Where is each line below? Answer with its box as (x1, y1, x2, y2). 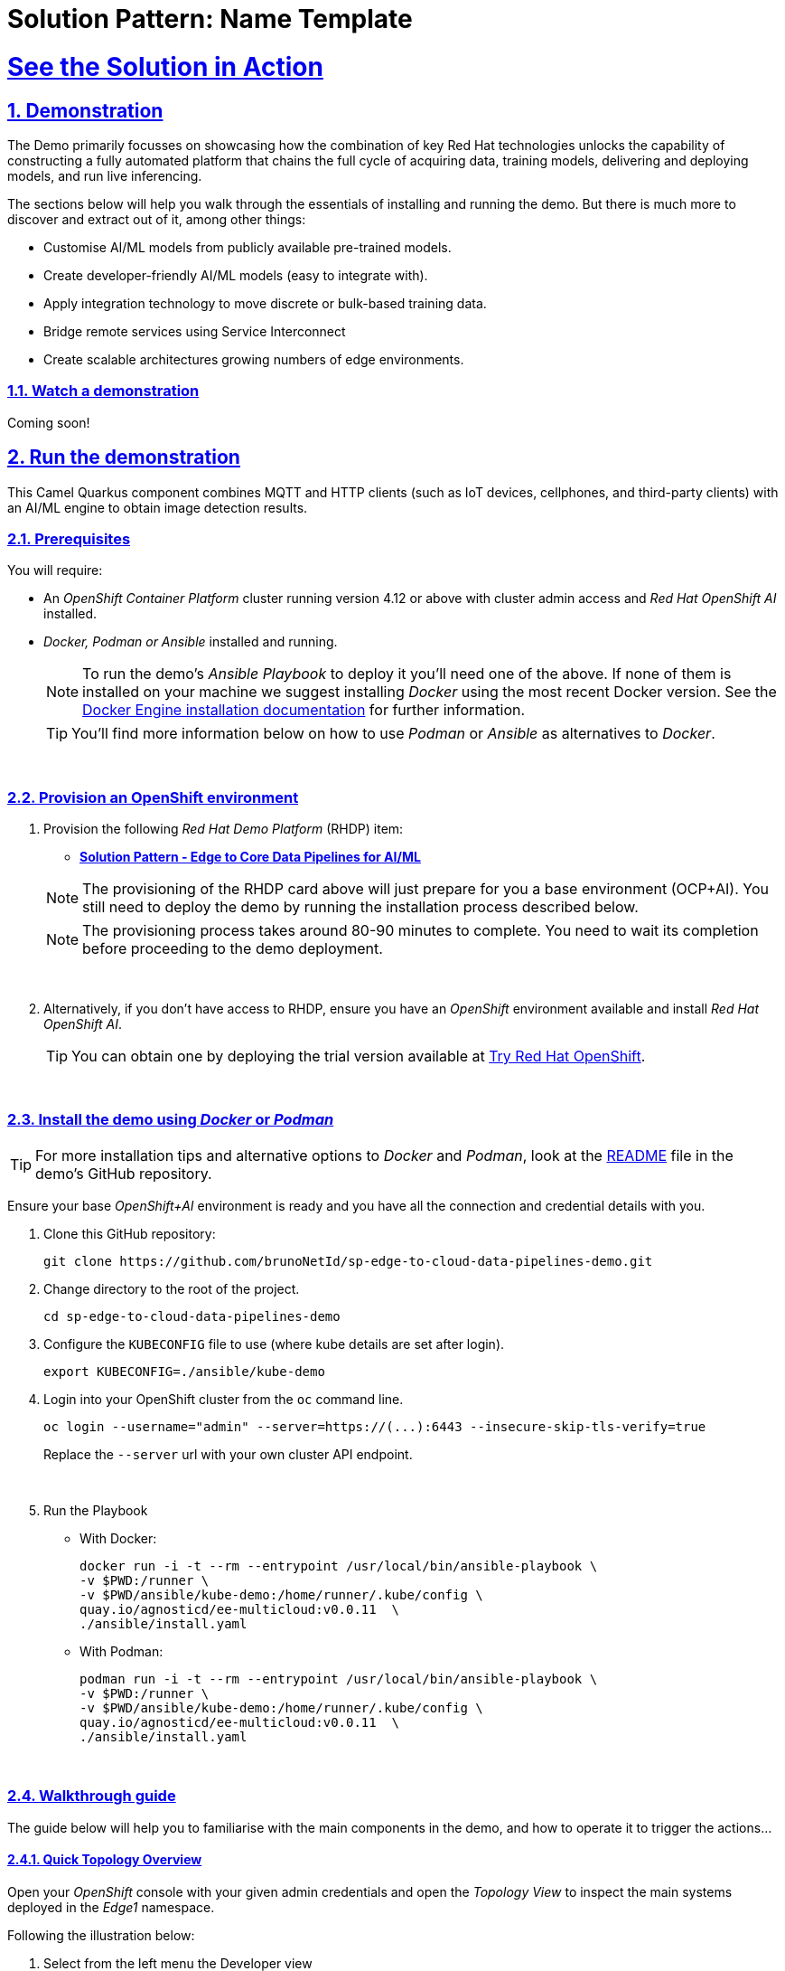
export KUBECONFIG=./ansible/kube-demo (43, 1363, 325, 1379)
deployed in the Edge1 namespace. (7, 1899, 215, 1915)
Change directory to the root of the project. (43, 1280, 300, 1297)
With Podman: (79, 1643, 164, 1659)
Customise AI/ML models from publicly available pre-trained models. (43, 239, 452, 255)
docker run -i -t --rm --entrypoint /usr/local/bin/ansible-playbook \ (79, 1558, 598, 1573)
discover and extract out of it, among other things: (7, 211, 306, 227)
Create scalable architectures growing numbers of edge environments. (43, 351, 464, 367)
